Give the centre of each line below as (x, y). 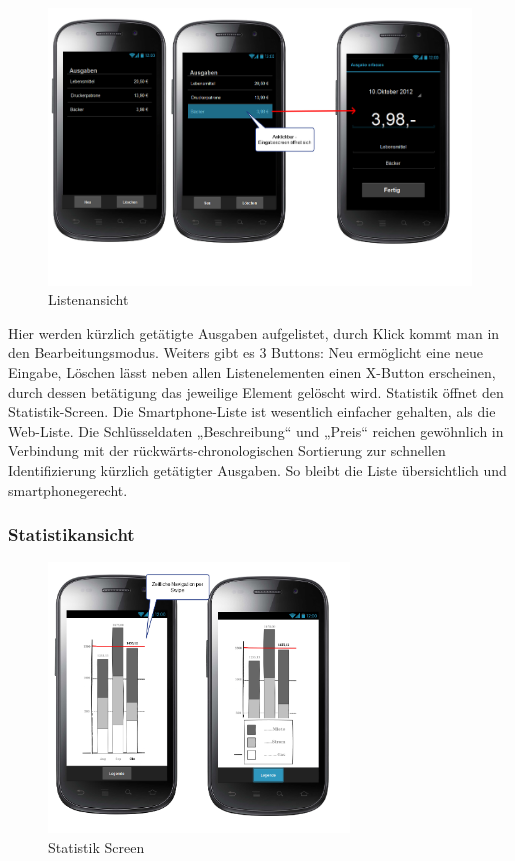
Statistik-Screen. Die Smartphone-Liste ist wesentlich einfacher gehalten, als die (252, 411)
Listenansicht (88, 299)
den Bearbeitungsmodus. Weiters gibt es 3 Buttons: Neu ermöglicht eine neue (245, 352)
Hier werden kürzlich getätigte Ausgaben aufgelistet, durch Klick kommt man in (254, 332)
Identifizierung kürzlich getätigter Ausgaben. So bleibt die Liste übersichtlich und (257, 470)
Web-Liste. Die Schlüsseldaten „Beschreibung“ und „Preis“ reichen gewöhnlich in (256, 430)
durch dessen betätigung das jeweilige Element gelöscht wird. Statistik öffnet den (256, 391)
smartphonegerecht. (68, 489)
